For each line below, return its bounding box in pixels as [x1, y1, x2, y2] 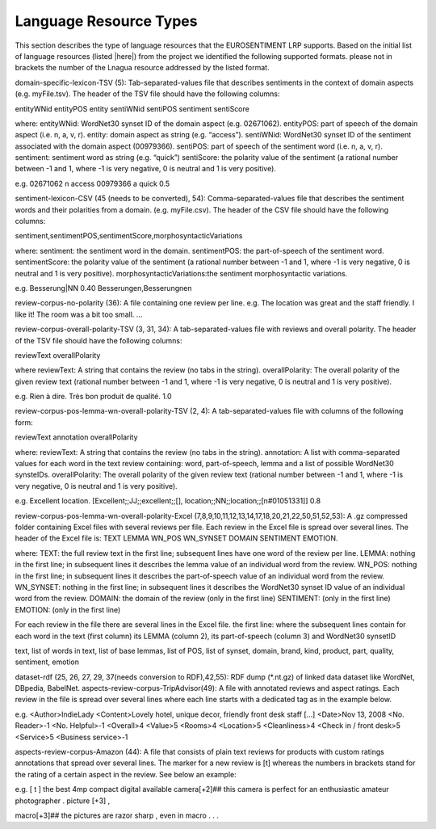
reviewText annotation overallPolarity [15, 432, 138, 442]
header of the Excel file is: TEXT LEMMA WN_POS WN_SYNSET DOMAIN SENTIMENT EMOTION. [15, 533, 338, 543]
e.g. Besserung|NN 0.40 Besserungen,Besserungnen [15, 283, 192, 292]
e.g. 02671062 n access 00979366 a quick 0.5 [15, 179, 170, 188]
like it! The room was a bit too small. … [15, 309, 143, 319]
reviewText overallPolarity [15, 350, 101, 360]
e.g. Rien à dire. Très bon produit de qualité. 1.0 [15, 392, 173, 402]
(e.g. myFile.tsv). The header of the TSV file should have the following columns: [15, 89, 280, 99]
